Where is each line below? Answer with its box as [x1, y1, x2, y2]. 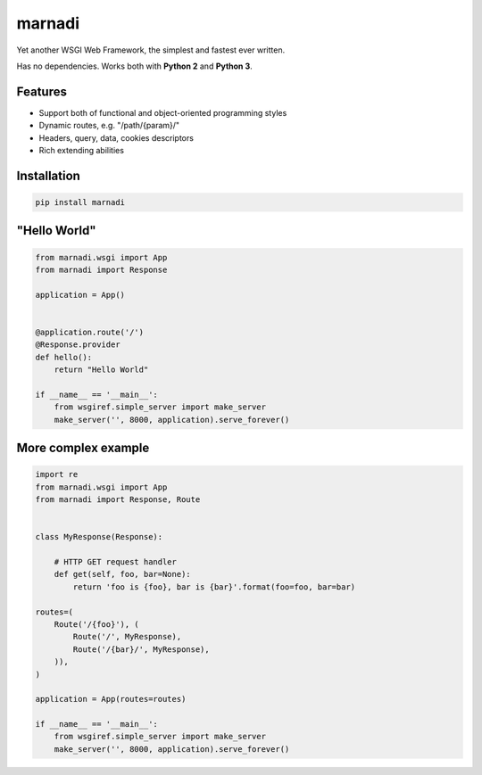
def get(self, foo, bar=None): [54, 569, 191, 580]
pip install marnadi [35, 197, 125, 208]
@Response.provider [35, 340, 120, 350]
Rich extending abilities [38, 145, 125, 156]
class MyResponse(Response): [35, 532, 163, 542]
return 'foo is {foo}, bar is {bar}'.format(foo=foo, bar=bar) [72, 581, 356, 592]
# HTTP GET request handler [54, 557, 178, 567]
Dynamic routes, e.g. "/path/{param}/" [38, 120, 180, 131]
